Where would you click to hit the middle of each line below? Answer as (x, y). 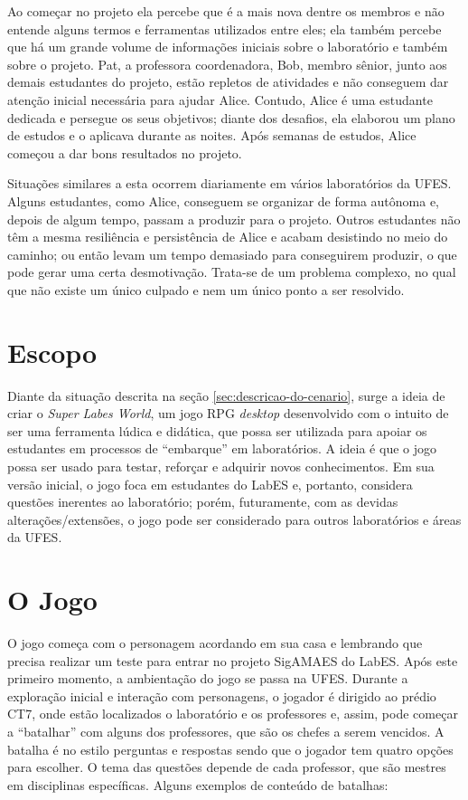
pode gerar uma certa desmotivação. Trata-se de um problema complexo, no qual (232, 272)
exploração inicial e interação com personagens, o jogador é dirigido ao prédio (222, 695)
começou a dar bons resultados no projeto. (125, 152)
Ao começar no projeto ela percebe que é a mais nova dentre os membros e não (226, 11)
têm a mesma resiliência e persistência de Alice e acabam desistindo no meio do (228, 237)
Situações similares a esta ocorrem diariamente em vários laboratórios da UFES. (229, 183)
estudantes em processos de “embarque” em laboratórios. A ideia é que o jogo (222, 448)
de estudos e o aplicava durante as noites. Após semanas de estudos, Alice (212, 135)
